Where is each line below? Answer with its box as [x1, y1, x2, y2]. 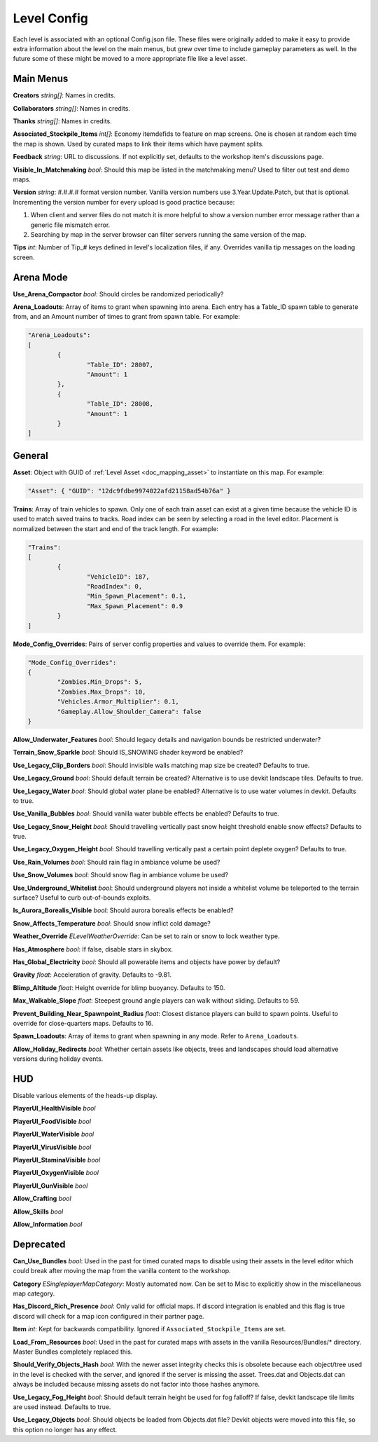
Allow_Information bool [13, 1220, 83, 1228]
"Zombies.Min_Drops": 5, [57, 678, 143, 686]
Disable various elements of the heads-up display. [13, 1092, 157, 1099]
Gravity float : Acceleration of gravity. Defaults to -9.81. [13, 970, 171, 979]
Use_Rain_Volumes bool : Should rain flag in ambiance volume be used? [13, 858, 220, 866]
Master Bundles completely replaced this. [13, 1347, 133, 1356]
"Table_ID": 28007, [86, 361, 154, 369]
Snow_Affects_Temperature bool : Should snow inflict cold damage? [13, 919, 211, 928]
